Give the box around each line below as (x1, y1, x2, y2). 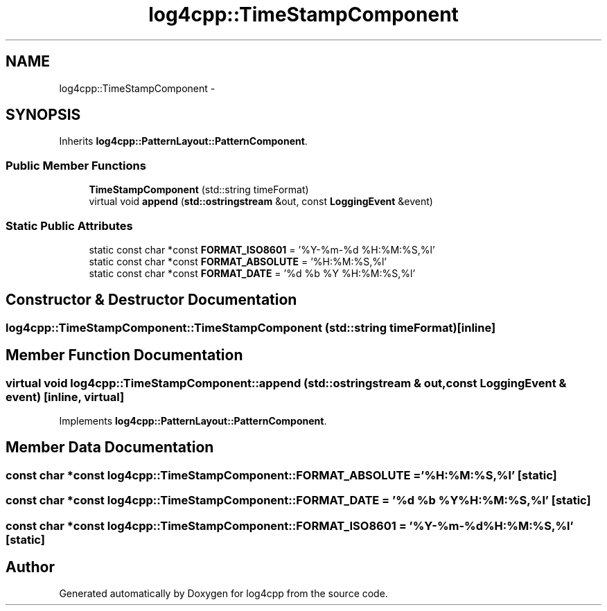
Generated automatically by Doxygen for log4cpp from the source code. (59, 587, 388, 600)
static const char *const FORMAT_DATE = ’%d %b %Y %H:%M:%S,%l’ (89, 267, 416, 279)
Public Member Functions (6, 158, 146, 172)
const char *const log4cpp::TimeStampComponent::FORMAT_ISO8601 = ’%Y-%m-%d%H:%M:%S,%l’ (6, 518, 574, 533)
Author (6, 558, 55, 576)
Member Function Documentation (6, 346, 243, 364)
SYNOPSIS (6, 106, 81, 124)
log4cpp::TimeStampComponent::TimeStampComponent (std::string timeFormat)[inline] (6, 320, 496, 335)
